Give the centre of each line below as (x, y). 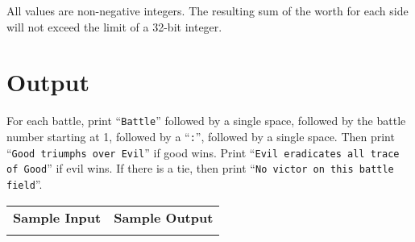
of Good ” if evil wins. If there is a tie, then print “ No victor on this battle (200, 168)
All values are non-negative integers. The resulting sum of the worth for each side (207, 10)
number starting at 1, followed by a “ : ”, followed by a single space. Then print (201, 136)
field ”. (25, 184)
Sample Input (57, 217)
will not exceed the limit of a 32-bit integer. (114, 26)
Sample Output (164, 217)
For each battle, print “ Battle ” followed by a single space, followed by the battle (206, 121)
